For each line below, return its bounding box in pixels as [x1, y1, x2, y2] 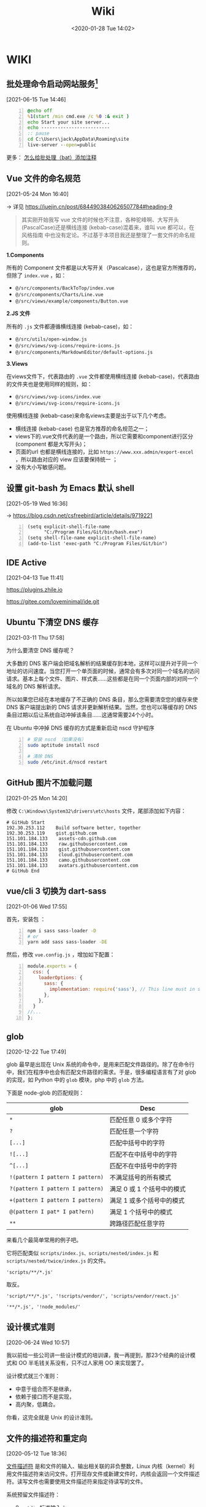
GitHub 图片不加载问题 [6, 777, 93, 788]
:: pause [27, 130, 50, 136]
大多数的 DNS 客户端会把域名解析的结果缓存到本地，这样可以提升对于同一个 [6, 659, 198, 667]
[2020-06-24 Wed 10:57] [6, 1339, 70, 1346]
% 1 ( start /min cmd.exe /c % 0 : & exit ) [27, 113, 130, 119]
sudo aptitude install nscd [27, 742, 99, 748]
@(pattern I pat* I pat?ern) [9, 1208, 94, 1215]
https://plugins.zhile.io [6, 586, 63, 593]
